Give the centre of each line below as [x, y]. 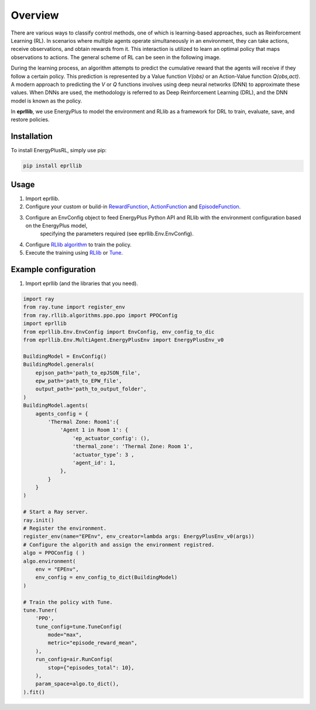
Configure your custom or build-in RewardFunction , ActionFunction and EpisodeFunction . [133, 207]
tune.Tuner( [40, 610]
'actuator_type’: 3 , [103, 455]
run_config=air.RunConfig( [74, 659]
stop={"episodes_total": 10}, [91, 668]
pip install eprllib [52, 166]
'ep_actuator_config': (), [111, 438]
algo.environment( [49, 561]
